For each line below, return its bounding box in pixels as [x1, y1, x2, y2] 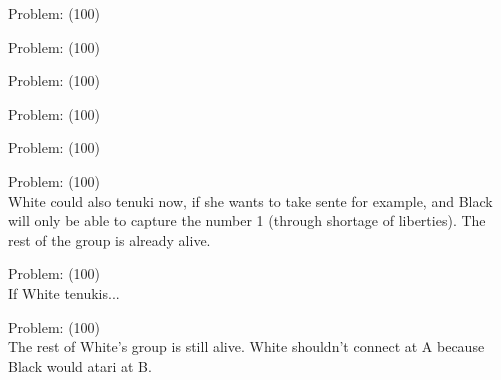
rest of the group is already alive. [8, 229, 211, 250]
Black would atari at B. [8, 355, 152, 376]
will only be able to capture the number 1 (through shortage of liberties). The [8, 210, 486, 231]
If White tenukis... [8, 282, 120, 303]
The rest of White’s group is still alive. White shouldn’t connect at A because [8, 336, 485, 357]
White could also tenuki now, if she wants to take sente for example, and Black [8, 190, 493, 211]
